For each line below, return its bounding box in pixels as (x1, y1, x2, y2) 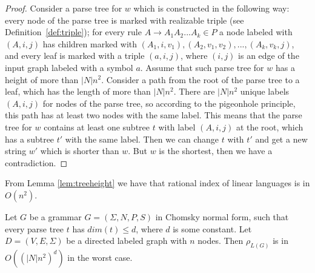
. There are (173, 85, 215, 98)
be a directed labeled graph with (66, 234, 187, 247)
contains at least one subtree (44, 120, 150, 133)
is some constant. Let (173, 222, 252, 235)
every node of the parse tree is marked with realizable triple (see (5, 13, 244, 26)
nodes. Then (197, 234, 244, 247)
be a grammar (29, 210, 82, 223)
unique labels (240, 85, 290, 98)
